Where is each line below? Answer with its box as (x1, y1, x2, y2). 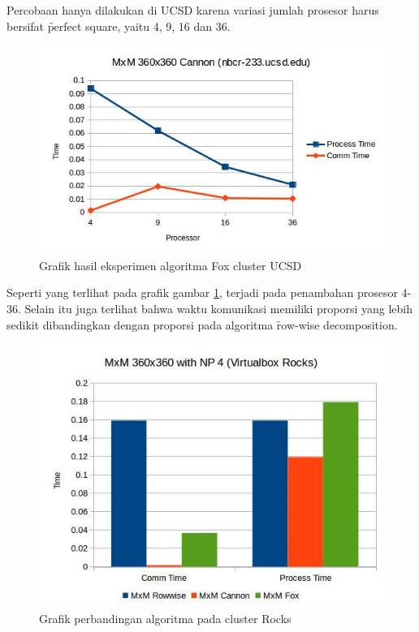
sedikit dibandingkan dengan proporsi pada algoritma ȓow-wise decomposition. (6, 316, 398, 333)
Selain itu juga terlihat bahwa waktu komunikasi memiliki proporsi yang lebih (24, 299, 413, 316)
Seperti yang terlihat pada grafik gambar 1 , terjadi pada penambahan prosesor (6, 284, 398, 301)
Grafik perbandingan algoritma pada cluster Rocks (39, 610, 292, 627)
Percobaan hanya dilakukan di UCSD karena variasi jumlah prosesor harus (6, 2, 379, 18)
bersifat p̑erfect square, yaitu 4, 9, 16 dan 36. (6, 17, 231, 34)
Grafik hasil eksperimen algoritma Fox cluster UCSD (39, 256, 302, 273)
